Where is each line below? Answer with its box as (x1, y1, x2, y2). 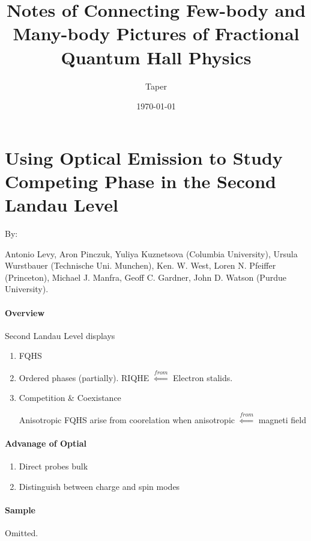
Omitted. (5, 527, 38, 539)
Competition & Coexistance (19, 391, 121, 404)
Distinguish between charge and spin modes (19, 480, 180, 492)
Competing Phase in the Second (5, 168, 276, 193)
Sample (5, 503, 35, 516)
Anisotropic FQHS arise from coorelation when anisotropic (19, 413, 235, 426)
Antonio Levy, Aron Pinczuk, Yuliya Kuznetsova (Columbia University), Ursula (5, 247, 298, 260)
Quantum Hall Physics (61, 44, 252, 69)
